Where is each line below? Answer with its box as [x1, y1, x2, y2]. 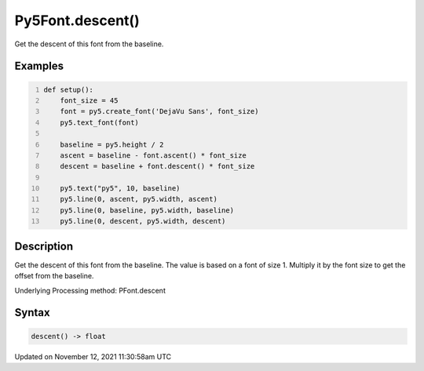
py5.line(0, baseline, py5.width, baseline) [60, 206, 235, 215]
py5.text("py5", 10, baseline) [60, 184, 181, 193]
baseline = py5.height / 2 [60, 140, 164, 149]
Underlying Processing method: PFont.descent [14, 286, 166, 295]
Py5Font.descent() [14, 12, 141, 29]
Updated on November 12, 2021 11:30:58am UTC [14, 351, 172, 361]
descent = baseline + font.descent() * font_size [60, 162, 255, 171]
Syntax [14, 306, 50, 319]
